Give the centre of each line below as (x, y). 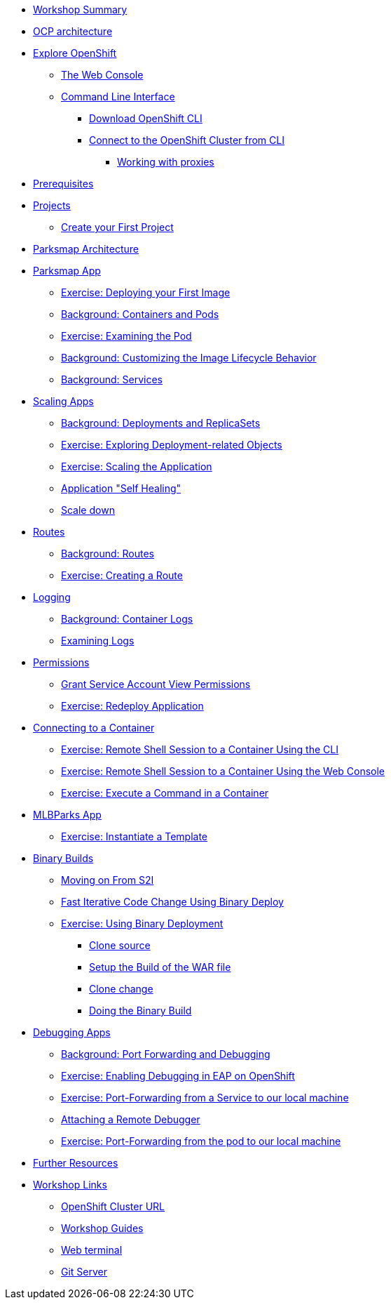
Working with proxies (166, 162)
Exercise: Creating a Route (122, 575)
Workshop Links (70, 1185)
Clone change (121, 989)
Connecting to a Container (94, 728)
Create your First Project (117, 227)
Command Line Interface (118, 97)
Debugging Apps (72, 1032)
